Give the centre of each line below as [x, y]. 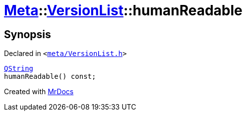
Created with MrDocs [39, 92]
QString [19, 69]
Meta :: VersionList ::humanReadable [123, 10]
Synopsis [28, 34]
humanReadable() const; [50, 77]
